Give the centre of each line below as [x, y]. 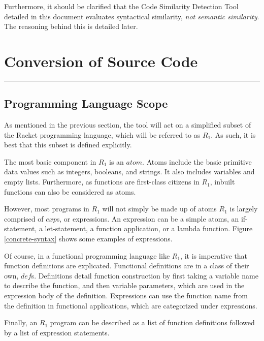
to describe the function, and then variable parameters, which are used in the [124, 285]
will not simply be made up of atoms [159, 209]
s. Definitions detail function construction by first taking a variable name [145, 275]
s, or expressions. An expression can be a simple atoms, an [148, 218]
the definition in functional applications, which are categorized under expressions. [131, 305]
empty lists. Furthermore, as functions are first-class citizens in [102, 182]
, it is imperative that [214, 255]
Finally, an [21, 322]
